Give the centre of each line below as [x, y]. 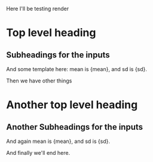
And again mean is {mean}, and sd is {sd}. [58, 141]
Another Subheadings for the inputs [75, 127]
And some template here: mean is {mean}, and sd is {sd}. [77, 69]
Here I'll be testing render [38, 9]
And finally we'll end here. [38, 153]
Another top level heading [72, 105]
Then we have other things [39, 81]
